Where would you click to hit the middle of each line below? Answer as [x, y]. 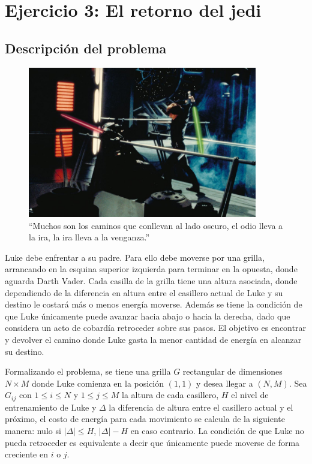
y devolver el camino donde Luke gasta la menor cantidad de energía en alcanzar [153, 339]
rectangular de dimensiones [232, 371]
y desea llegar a [225, 383]
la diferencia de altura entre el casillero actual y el [201, 407]
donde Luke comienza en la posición [98, 383]
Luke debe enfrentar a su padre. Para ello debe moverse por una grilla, [135, 257]
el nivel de [250, 395]
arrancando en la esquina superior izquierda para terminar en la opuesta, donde [151, 269]
